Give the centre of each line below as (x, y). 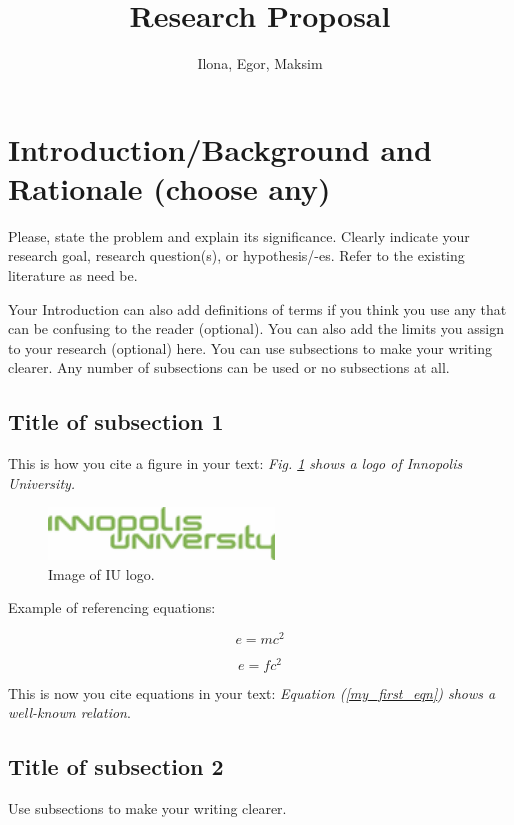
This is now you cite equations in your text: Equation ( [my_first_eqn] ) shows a (252, 692)
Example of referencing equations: (112, 607)
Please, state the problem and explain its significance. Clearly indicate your (239, 235)
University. (42, 482)
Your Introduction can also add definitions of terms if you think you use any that (257, 308)
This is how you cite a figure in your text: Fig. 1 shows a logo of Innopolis (235, 463)
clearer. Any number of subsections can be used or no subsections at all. (229, 367)
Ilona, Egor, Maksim (260, 63)
